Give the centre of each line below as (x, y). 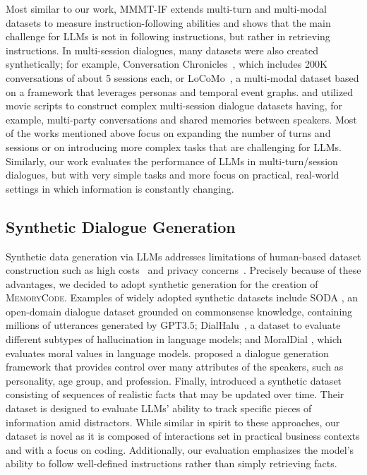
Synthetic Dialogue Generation (121, 226)
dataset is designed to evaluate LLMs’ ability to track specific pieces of (159, 408)
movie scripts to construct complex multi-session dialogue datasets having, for (174, 106)
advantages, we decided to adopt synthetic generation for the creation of (162, 283)
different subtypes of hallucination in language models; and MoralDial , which (174, 339)
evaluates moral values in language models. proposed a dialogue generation (167, 353)
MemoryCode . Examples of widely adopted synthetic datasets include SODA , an (182, 297)
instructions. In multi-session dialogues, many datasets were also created (162, 50)
